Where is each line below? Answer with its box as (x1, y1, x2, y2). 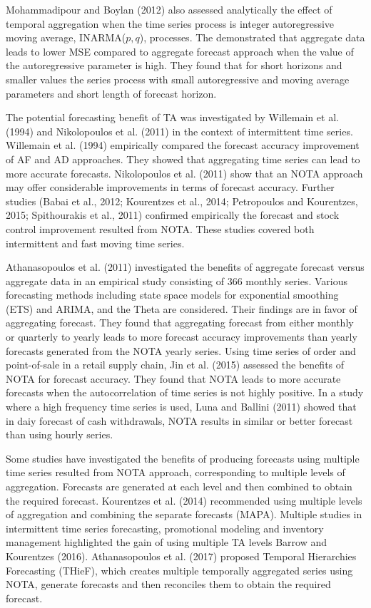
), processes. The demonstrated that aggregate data (139, 30, 365, 45)
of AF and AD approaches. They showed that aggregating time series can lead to (6, 151, 360, 166)
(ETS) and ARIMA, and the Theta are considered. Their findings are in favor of (6, 301, 357, 316)
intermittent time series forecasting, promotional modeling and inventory (6, 520, 324, 535)
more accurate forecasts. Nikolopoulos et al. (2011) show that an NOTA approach (6, 165, 363, 180)
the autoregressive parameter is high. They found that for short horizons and (6, 58, 342, 73)
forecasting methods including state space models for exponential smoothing (6, 287, 339, 302)
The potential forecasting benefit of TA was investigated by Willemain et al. (6, 110, 339, 125)
